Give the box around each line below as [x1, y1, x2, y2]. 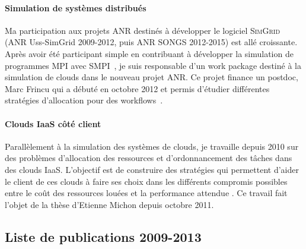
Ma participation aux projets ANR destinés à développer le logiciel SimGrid [5, 24, 280, 36]
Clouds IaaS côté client [5, 117, 101, 130]
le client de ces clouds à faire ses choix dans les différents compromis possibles [5, 175, 288, 187]
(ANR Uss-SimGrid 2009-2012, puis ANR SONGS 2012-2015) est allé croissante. [5, 36, 298, 48]
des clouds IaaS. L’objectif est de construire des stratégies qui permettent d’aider [5, 163, 299, 175]
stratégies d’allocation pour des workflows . [5, 94, 163, 106]
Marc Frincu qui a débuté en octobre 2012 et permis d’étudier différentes [5, 82, 270, 94]
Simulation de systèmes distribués [5, 1, 146, 14]
